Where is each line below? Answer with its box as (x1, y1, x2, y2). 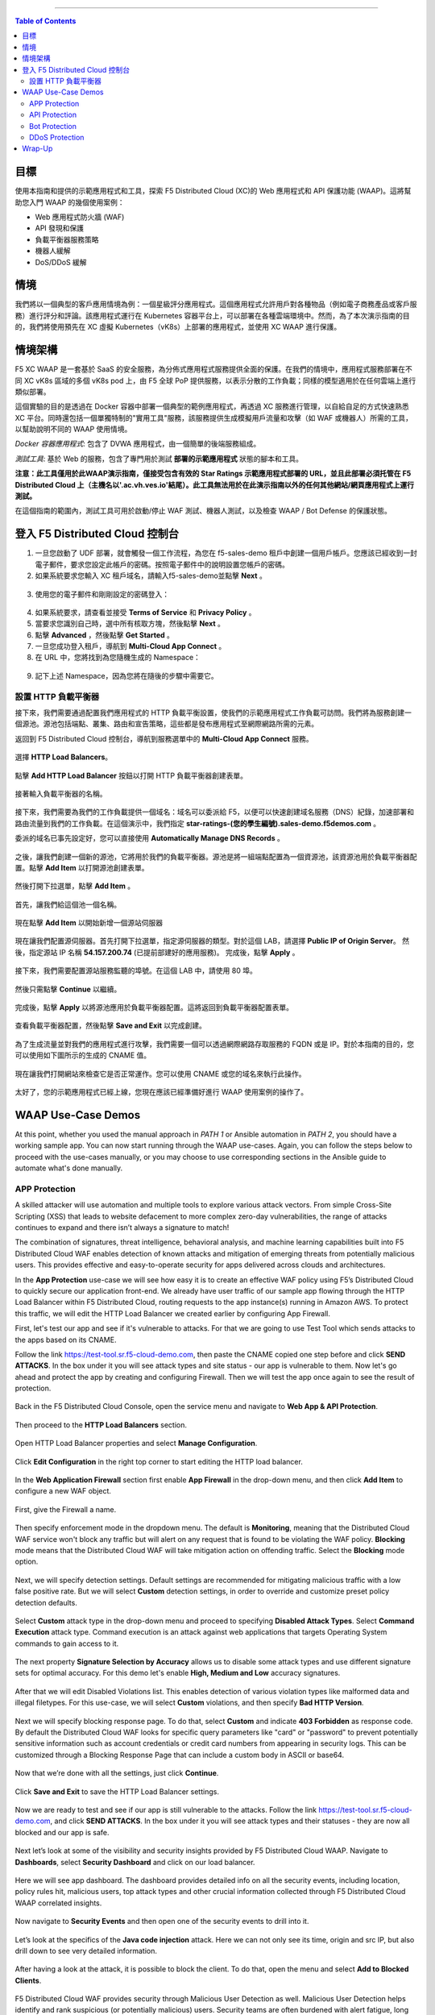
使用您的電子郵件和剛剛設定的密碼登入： (35, 589, 169, 599)
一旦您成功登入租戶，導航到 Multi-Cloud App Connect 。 (35, 642, 226, 651)
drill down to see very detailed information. (14, 1946, 157, 1955)
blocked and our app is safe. (14, 1827, 110, 1837)
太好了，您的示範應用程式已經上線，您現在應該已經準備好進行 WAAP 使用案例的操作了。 (14, 1086, 309, 1096)
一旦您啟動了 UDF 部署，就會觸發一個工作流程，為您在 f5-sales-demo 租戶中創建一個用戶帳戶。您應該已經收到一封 (35, 548, 418, 558)
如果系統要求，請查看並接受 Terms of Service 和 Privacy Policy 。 (35, 607, 257, 617)
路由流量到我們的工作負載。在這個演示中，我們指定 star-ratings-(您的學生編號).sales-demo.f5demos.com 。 (14, 818, 381, 828)
